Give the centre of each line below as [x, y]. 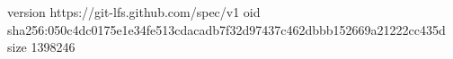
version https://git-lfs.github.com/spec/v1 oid [134, 12]
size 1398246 [41, 47]
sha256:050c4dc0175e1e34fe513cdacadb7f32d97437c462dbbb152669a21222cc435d [226, 29]
